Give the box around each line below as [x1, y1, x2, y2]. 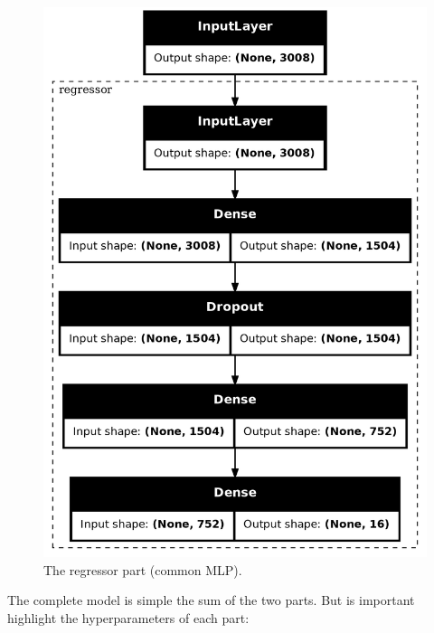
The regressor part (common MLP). [43, 560, 242, 579]
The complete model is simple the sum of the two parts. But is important [7, 590, 415, 609]
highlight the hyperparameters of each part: [7, 608, 250, 627]
